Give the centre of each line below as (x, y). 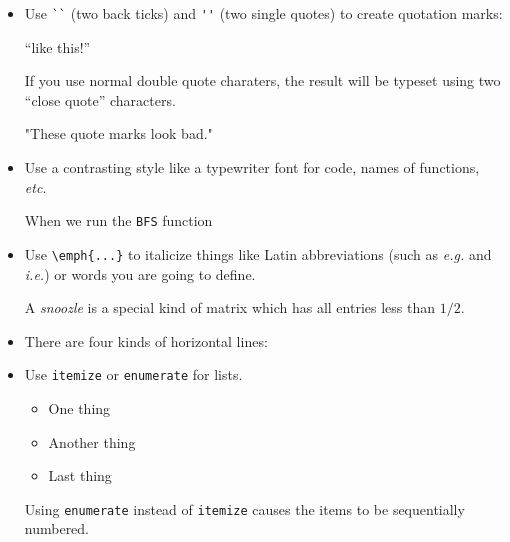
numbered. (57, 528)
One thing (79, 407)
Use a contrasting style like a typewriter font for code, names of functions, (252, 167)
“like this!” (57, 46)
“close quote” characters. (100, 99)
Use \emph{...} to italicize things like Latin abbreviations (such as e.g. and (258, 253)
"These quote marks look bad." (118, 133)
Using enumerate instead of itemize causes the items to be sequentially (244, 508)
